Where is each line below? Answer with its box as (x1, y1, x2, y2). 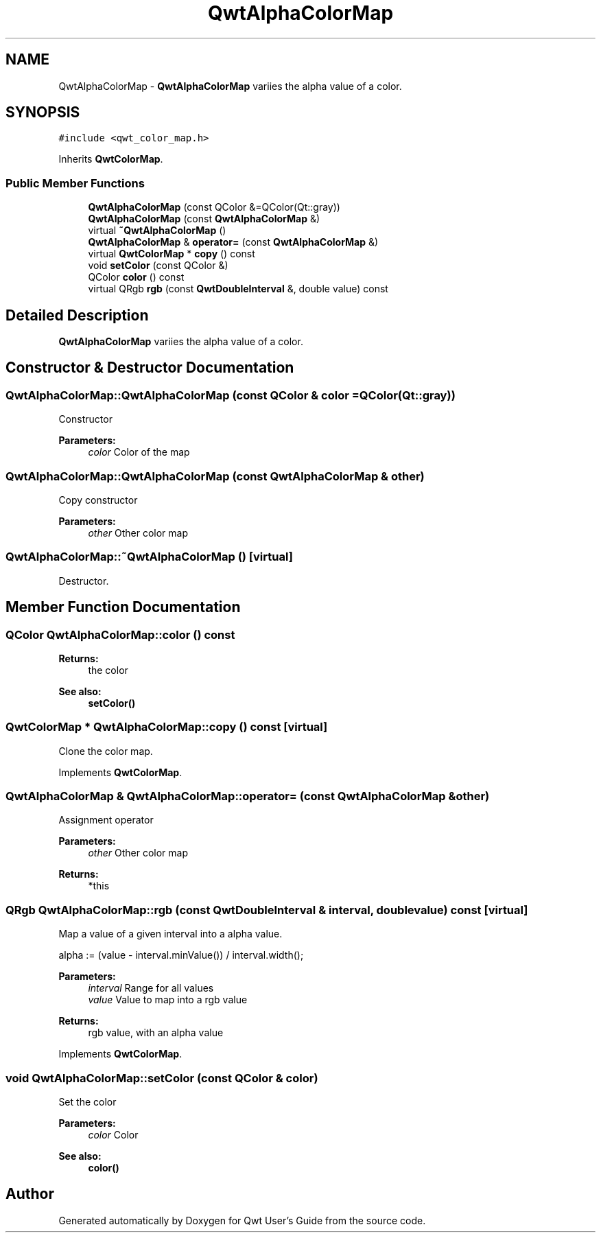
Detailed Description (5, 306, 149, 324)
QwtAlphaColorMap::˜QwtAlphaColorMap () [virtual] (5, 550, 293, 564)
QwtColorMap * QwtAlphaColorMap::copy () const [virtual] (5, 720, 328, 734)
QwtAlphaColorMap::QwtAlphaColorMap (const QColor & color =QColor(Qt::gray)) (5, 388, 456, 402)
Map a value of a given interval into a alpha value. (58, 928, 283, 940)
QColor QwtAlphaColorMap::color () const (5, 627, 235, 642)
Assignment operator (58, 814, 154, 826)
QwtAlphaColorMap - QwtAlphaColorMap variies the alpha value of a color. (58, 80, 402, 92)
